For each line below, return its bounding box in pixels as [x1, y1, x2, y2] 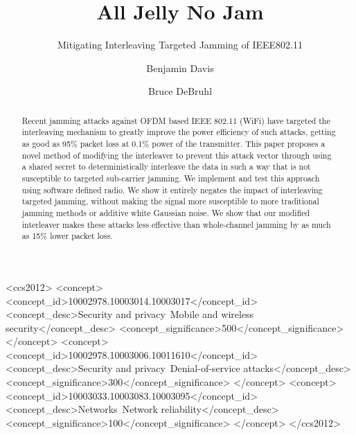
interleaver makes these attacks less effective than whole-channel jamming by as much [21, 218, 331, 230]
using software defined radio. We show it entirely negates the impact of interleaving [21, 184, 323, 195]
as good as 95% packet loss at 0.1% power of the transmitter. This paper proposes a [21, 138, 326, 150]
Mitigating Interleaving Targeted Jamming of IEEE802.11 [57, 37, 303, 52]
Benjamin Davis [146, 60, 214, 75]
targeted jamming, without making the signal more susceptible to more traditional [21, 195, 319, 207]
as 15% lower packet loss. [21, 230, 113, 242]
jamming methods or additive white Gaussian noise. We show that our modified [21, 206, 310, 218]
